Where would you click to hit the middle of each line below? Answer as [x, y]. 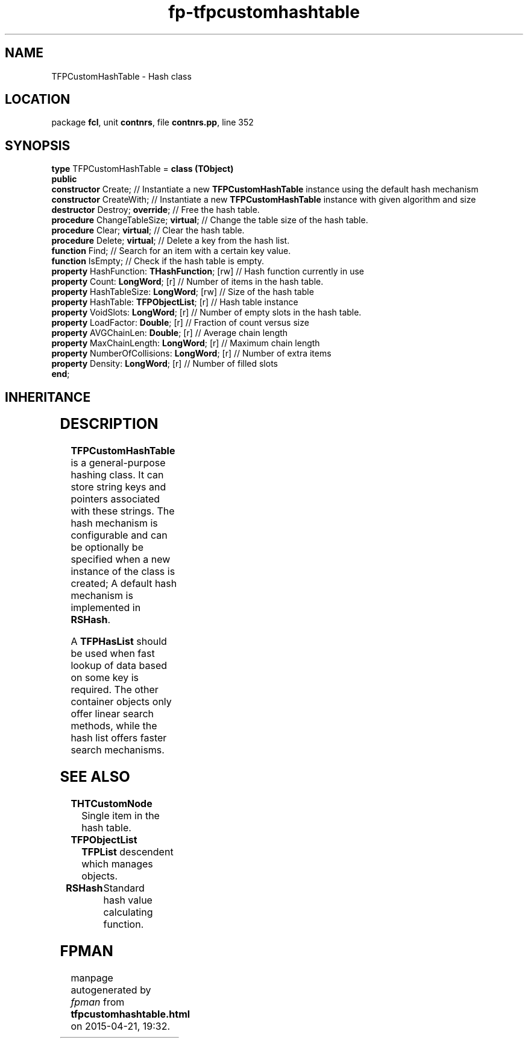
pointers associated [115, 499]
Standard [124, 888]
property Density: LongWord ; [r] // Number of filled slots [165, 364]
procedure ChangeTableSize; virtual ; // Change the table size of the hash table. [210, 220]
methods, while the [114, 726]
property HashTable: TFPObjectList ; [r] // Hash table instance [175, 302]
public [64, 179]
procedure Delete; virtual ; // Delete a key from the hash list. [171, 241]
